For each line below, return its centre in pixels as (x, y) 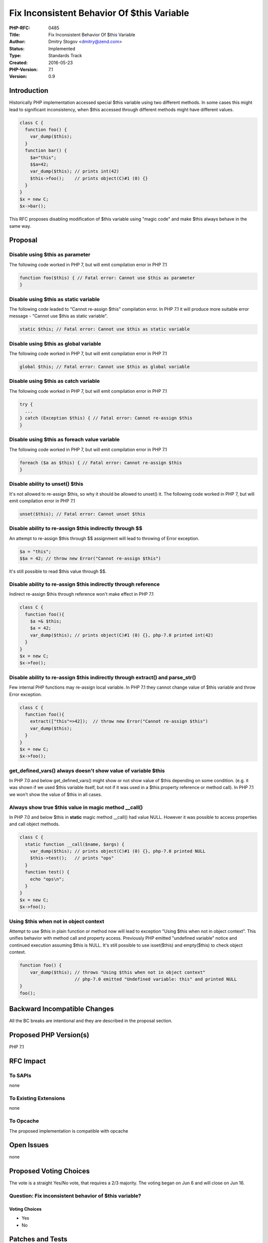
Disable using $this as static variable (55, 299)
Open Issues (29, 1145)
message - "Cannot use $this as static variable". (59, 316)
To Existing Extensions (37, 1098)
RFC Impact (28, 1061)
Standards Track (65, 56)
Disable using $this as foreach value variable (65, 440)
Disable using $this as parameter (50, 255)
